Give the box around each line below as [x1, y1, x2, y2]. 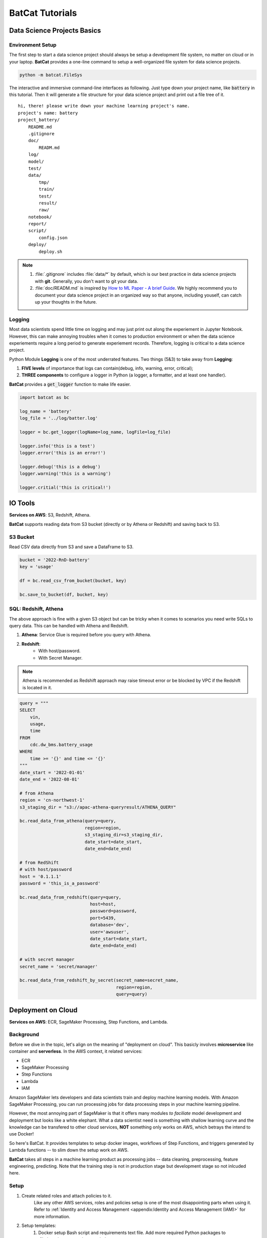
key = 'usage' [19, 564, 54, 569]
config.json [39, 235, 68, 240]
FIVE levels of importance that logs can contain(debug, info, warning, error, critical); [21, 365, 193, 371]
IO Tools [9, 499, 35, 508]
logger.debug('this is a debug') [19, 464, 101, 469]
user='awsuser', [89, 929, 130, 934]
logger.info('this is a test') [19, 443, 96, 449]
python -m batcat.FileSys [19, 72, 83, 78]
